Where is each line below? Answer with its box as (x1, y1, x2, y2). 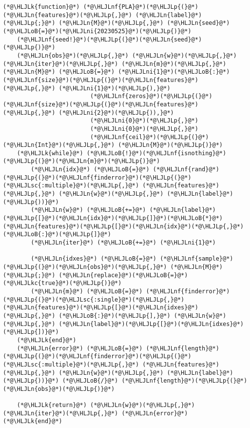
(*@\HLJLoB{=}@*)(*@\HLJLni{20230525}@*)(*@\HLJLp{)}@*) (3, 27, 192, 35)
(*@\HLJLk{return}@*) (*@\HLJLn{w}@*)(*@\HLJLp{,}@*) (17, 402, 195, 409)
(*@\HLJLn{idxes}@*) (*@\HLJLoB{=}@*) (31, 255, 156, 263)
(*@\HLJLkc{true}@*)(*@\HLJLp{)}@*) (3, 280, 122, 287)
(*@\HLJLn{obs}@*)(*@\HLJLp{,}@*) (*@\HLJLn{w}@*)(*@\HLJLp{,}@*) (17, 52, 237, 59)
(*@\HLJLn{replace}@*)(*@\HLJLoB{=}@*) (58, 271, 188, 279)
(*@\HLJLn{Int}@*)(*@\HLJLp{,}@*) (3, 142, 115, 149)
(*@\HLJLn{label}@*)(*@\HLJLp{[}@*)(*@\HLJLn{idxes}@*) (58, 320, 244, 327)
